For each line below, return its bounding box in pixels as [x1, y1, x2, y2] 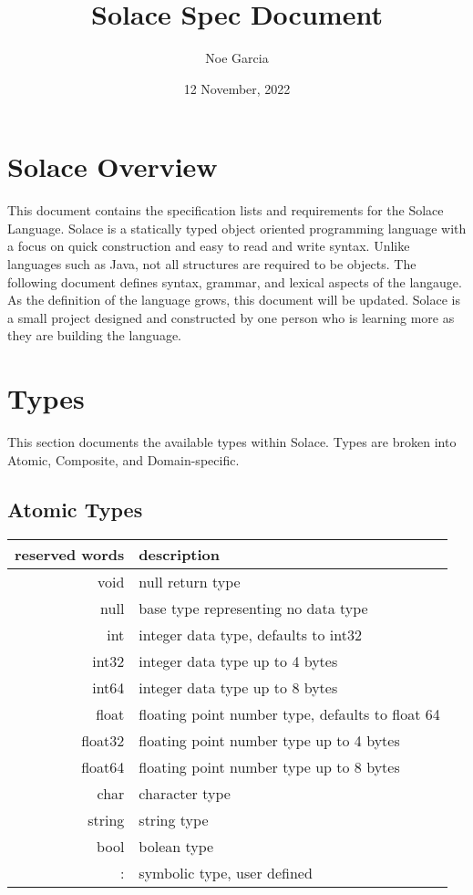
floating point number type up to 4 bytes [139, 729, 400, 751]
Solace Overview [7, 148, 218, 185]
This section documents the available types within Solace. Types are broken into [7, 432, 457, 452]
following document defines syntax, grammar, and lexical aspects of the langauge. [7, 272, 462, 291]
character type [139, 782, 231, 804]
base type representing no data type [139, 597, 368, 619]
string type [139, 808, 209, 830]
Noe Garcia [205, 48, 269, 68]
